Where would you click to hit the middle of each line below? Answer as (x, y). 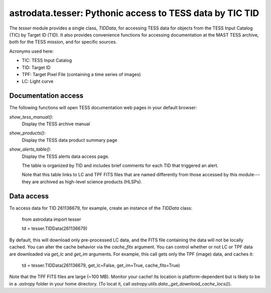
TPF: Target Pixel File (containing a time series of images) (81, 74)
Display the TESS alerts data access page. (66, 156)
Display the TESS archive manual (56, 124)
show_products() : (28, 133)
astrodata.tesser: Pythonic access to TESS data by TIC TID (134, 13)
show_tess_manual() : (31, 117)
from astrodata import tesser (51, 219)
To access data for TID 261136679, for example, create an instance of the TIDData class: (101, 208)
